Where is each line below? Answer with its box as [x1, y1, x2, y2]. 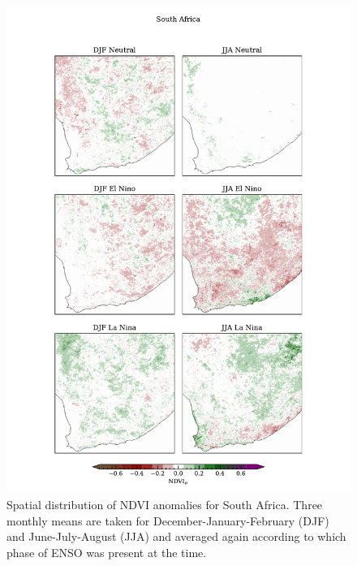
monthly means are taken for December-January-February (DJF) [6, 512, 329, 529]
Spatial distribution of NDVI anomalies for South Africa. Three [6, 496, 323, 513]
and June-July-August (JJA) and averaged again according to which [6, 528, 346, 545]
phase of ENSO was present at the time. [6, 544, 207, 561]
